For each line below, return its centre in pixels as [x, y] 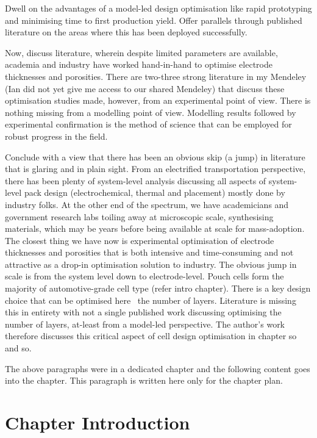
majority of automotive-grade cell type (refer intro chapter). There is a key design [158, 288]
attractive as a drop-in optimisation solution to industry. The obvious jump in [151, 264]
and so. [18, 348]
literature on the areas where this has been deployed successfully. [126, 32]
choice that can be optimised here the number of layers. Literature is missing [151, 300]
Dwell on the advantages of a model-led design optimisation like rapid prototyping [158, 8]
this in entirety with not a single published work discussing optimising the [143, 312]
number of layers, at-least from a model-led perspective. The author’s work [145, 324]
